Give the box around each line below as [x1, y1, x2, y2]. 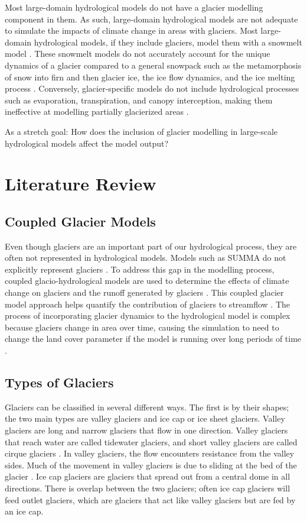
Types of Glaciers [5, 373, 114, 391]
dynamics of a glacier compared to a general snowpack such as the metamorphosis [5, 59, 302, 71]
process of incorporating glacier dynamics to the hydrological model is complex [5, 309, 290, 322]
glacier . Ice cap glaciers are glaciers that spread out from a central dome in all [5, 470, 290, 483]
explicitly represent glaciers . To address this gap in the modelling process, [5, 263, 275, 275]
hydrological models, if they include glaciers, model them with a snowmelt [34, 35, 302, 48]
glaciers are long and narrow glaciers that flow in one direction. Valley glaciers [5, 424, 288, 436]
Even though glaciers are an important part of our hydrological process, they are [5, 240, 297, 252]
